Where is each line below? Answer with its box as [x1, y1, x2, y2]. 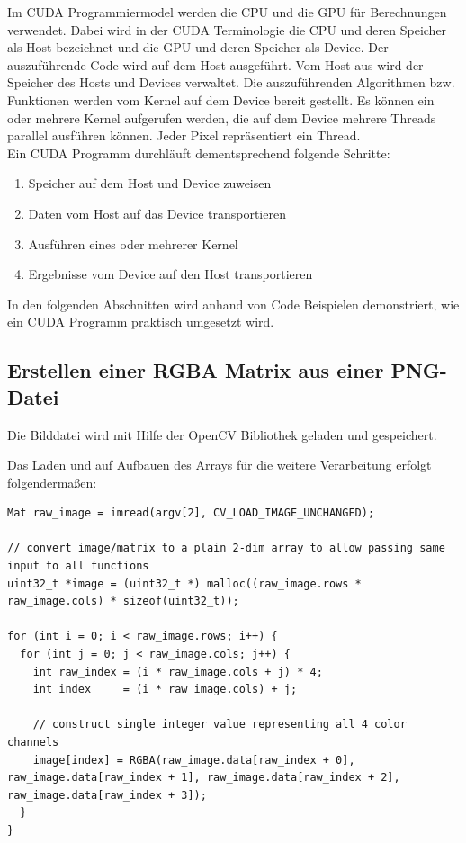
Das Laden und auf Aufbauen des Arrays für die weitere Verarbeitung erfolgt [7, 455, 432, 474]
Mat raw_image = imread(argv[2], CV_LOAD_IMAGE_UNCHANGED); [7, 507, 375, 520]
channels [7, 736, 59, 749]
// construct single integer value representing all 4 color [32, 718, 407, 731]
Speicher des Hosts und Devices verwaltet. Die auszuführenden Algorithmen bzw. [7, 73, 455, 92]
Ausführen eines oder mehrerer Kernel [28, 234, 238, 253]
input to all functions [7, 560, 149, 573]
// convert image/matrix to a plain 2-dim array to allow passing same [7, 542, 445, 555]
